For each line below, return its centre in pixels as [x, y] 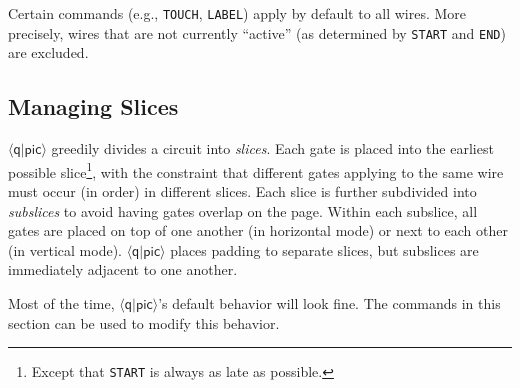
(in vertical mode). [65, 249]
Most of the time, [61, 302]
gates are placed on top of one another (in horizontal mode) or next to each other [258, 230]
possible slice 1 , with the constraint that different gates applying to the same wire [256, 170]
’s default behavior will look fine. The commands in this [329, 302]
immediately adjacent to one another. [123, 269]
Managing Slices [93, 106]
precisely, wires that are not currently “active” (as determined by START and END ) [257, 32]
